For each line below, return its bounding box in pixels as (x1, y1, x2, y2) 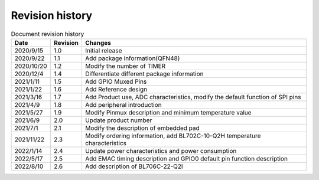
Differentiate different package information (84, 70, 204, 78)
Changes (84, 38, 112, 47)
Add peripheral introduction (84, 100, 162, 109)
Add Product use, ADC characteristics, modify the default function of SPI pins (84, 93, 301, 101)
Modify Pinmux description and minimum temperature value (84, 108, 252, 116)
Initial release (84, 46, 122, 54)
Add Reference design (84, 85, 148, 93)
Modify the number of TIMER (84, 62, 166, 70)
